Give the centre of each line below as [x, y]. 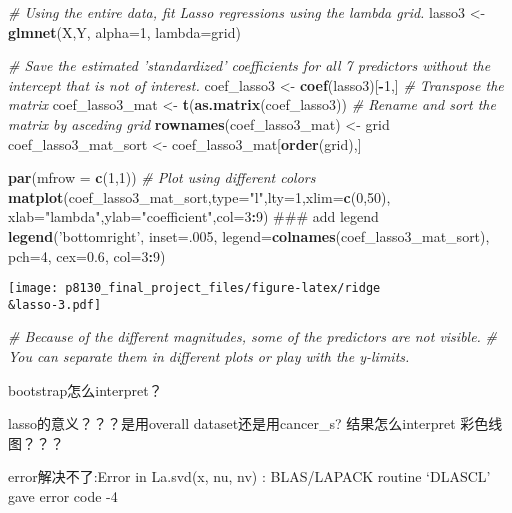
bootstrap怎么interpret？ [85, 389]
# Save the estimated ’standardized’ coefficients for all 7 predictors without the [249, 65]
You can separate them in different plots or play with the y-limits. [209, 356]
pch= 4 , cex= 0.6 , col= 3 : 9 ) [87, 255]
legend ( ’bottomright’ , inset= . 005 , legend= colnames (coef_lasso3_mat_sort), [249, 235]
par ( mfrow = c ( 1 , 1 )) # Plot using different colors [162, 177]
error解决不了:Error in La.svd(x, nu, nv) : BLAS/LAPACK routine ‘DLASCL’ [249, 476]
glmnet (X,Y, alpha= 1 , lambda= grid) [124, 31]
